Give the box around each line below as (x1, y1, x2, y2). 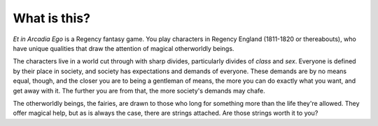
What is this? (13, 10, 91, 26)
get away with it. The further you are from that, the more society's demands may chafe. (13, 86, 265, 95)
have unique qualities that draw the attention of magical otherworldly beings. (13, 44, 234, 52)
